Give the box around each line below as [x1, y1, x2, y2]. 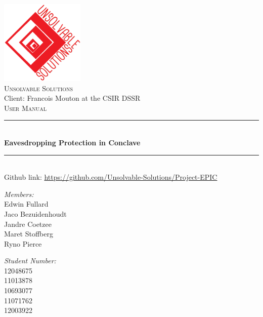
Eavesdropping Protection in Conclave [4, 137, 141, 147]
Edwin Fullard [4, 199, 49, 209]
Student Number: [4, 255, 56, 266]
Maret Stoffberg [4, 228, 53, 239]
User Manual [4, 102, 47, 113]
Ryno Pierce [4, 238, 42, 249]
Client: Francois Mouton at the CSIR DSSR [4, 93, 141, 103]
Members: [4, 188, 34, 199]
